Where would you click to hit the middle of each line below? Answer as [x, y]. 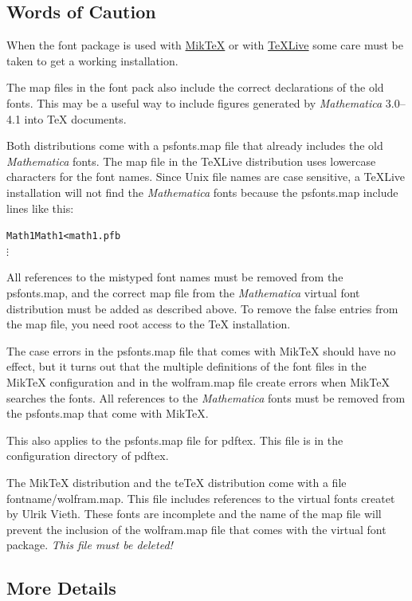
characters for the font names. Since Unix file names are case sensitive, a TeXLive [206, 177]
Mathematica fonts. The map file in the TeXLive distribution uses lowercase [191, 161]
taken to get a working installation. [92, 60]
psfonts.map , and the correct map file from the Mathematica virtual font [183, 292]
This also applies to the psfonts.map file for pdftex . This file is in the [175, 440]
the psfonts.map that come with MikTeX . [108, 413]
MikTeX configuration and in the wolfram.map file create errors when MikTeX [198, 381]
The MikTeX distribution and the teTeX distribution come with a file [177, 482]
